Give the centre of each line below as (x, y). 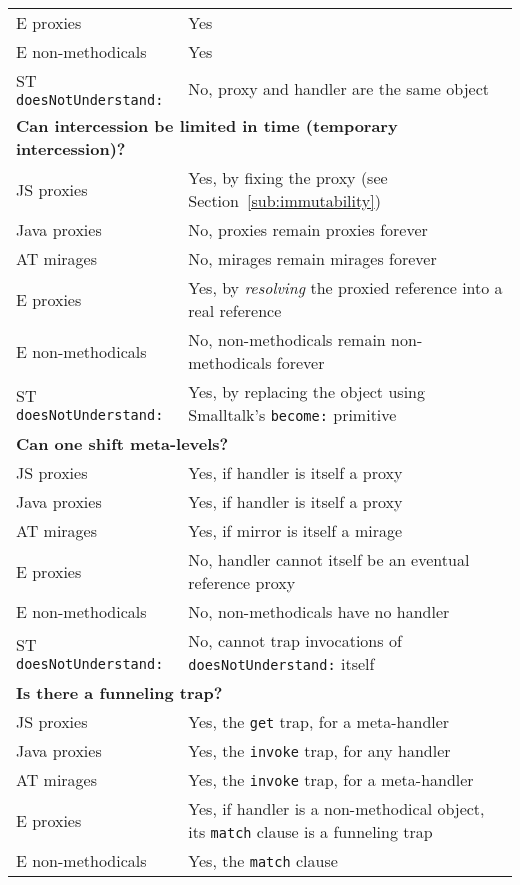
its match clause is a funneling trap (310, 831)
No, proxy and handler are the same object (338, 88)
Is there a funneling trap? (119, 692)
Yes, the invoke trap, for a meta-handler (331, 779)
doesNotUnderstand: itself (281, 663)
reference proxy (242, 582)
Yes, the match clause (263, 860)
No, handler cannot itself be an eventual (329, 559)
